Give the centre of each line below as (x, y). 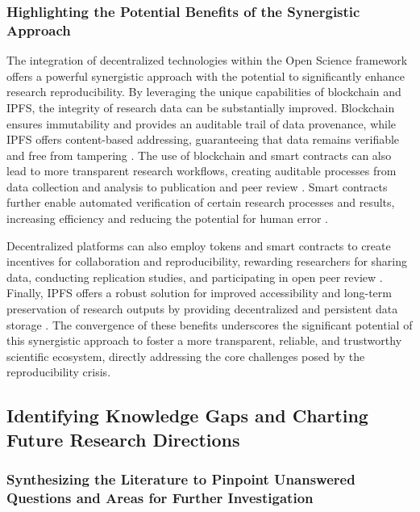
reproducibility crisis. (59, 372)
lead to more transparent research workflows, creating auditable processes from (202, 171)
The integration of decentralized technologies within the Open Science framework (207, 60)
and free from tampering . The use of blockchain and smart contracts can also (199, 155)
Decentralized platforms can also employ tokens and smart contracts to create (199, 245)
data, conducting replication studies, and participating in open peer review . (195, 277)
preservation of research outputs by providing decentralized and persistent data (202, 309)
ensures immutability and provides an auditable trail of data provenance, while (202, 123)
